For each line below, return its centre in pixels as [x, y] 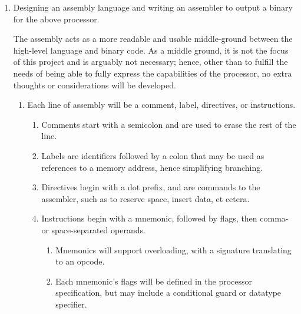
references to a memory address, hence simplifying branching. [152, 167]
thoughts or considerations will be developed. [95, 85]
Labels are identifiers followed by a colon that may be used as [153, 155]
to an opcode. [80, 261]
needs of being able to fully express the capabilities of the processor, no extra [153, 73]
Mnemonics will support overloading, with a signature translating [173, 249]
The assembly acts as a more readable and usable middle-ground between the [153, 39]
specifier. [71, 304]
